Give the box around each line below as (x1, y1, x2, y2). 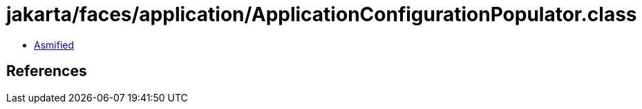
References (6, 62, 87, 80)
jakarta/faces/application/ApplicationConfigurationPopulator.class (6, 3, 637, 26)
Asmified (34, 38, 75, 51)
